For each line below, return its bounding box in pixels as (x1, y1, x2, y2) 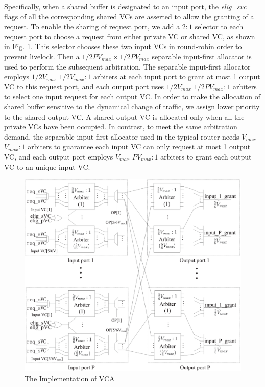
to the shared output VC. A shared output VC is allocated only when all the (4, 111, 245, 122)
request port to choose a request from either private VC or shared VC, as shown (4, 31, 255, 41)
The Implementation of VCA (25, 373, 115, 384)
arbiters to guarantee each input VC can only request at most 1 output (28, 141, 251, 152)
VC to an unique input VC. (4, 161, 90, 172)
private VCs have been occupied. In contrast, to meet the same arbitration (4, 121, 237, 132)
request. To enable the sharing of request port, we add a (4, 21, 180, 32)
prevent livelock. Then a (4, 51, 80, 61)
